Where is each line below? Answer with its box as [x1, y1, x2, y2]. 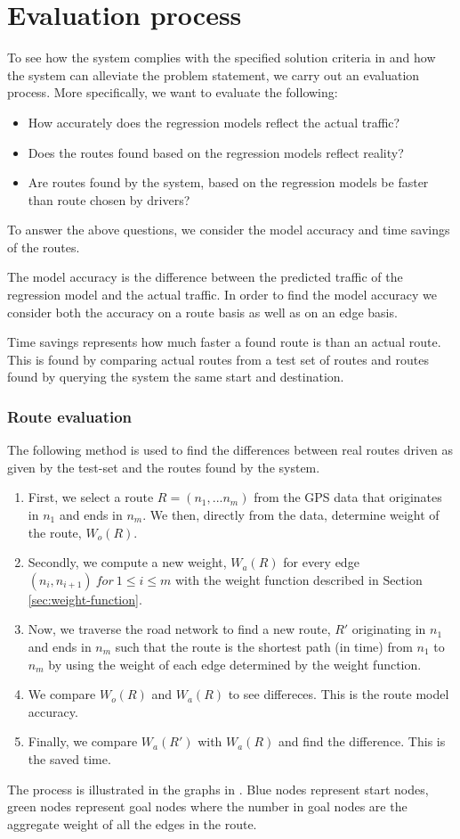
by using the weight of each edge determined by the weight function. [48, 654, 422, 673]
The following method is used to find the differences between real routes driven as [7, 440, 454, 459]
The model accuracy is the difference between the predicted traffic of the [7, 267, 403, 286]
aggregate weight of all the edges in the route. [7, 814, 257, 833]
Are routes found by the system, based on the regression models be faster [28, 173, 429, 192]
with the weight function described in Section [174, 570, 423, 588]
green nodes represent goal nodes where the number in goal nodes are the [7, 797, 408, 816]
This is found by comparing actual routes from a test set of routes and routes [7, 350, 429, 368]
